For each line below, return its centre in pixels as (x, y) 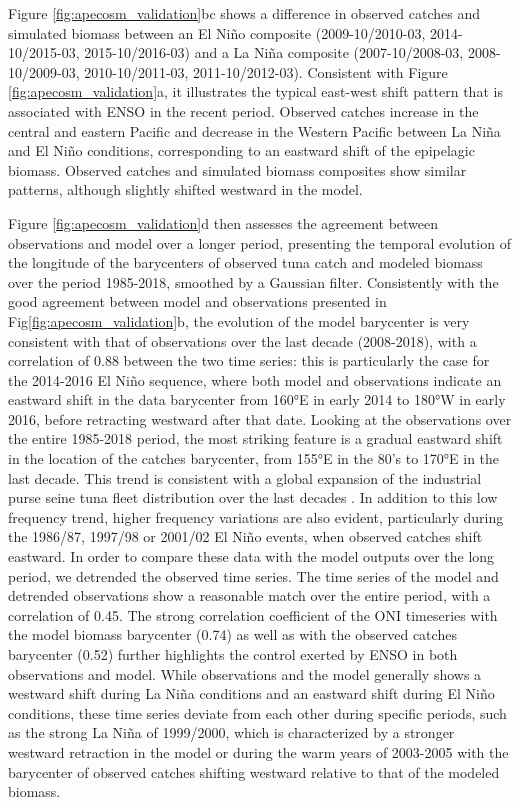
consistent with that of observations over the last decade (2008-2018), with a (242, 340)
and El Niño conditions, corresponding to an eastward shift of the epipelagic (241, 150)
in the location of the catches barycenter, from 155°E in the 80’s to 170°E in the (254, 458)
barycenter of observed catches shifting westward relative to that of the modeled (254, 771)
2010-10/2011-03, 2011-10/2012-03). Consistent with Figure (266, 71)
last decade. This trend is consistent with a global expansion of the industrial (245, 477)
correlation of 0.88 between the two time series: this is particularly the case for (249, 360)
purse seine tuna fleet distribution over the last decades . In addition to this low (253, 497)
